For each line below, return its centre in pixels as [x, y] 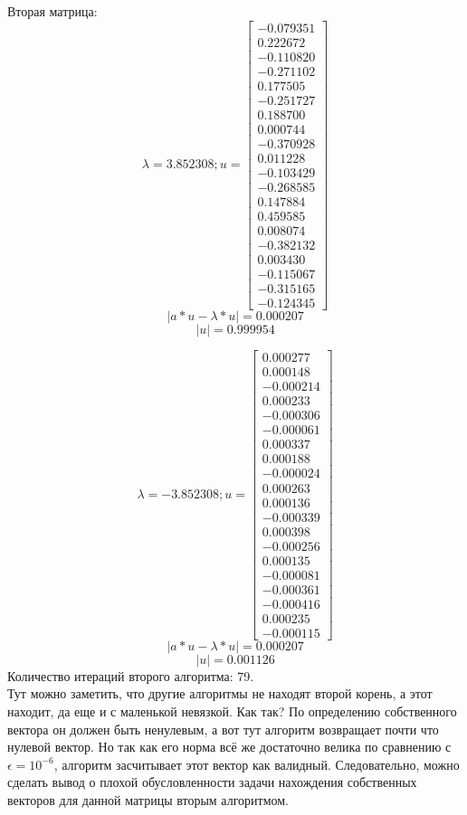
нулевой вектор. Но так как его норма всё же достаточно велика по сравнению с [229, 747]
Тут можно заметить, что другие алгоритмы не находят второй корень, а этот [220, 693]
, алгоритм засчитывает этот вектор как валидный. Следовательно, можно [257, 764]
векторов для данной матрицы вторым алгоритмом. [148, 800]
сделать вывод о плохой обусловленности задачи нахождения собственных [212, 782]
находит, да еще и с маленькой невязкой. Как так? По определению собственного [232, 711]
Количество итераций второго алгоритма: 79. [131, 675]
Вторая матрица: [52, 11]
